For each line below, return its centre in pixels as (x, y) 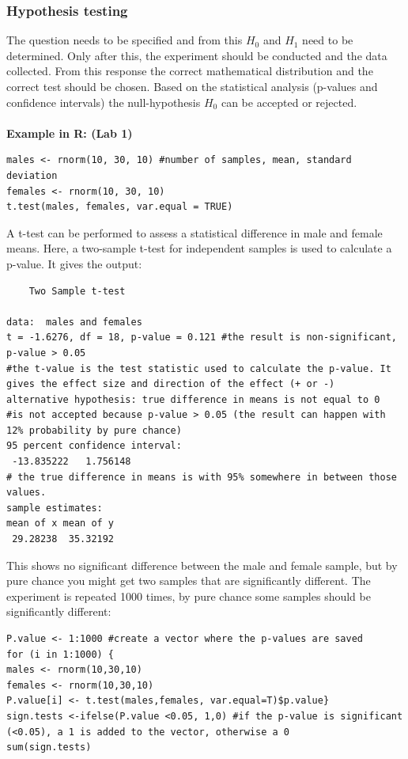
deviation (32, 175)
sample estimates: (55, 508)
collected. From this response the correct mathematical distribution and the (190, 71)
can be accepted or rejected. (289, 102)
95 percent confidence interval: (94, 446)
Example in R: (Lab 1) (70, 133)
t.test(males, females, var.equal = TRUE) (120, 207)
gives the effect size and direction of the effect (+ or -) (171, 384)
